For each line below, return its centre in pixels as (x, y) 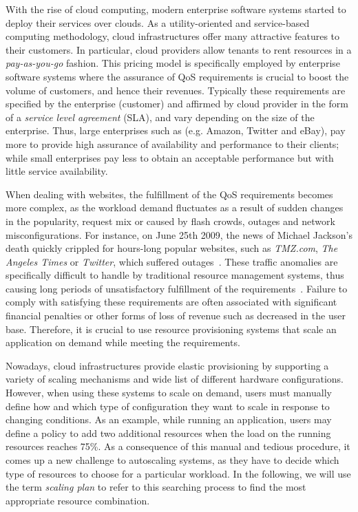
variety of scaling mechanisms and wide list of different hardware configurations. (175, 379)
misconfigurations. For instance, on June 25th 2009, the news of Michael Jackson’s (179, 234)
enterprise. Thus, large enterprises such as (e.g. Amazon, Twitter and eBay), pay (176, 130)
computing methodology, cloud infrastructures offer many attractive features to (173, 36)
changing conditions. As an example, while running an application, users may (169, 419)
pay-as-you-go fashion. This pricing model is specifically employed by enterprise (173, 63)
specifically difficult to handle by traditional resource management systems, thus (175, 275)
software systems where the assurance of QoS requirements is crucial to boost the (177, 76)
